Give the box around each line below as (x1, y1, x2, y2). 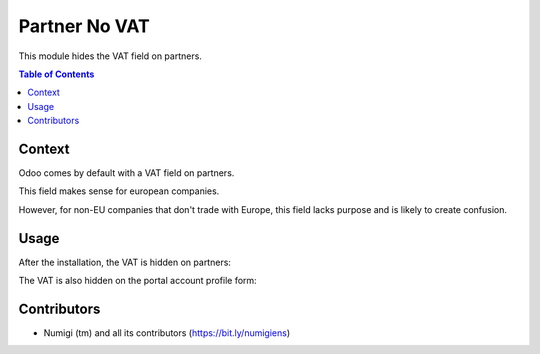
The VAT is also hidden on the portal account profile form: (18, 275, 257, 287)
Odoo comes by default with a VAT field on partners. (18, 167, 235, 179)
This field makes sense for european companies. (18, 185, 220, 197)
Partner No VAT (18, 15, 150, 37)
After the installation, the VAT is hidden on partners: (18, 256, 232, 268)
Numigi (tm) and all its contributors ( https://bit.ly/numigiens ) (43, 327, 291, 339)
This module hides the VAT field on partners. (18, 50, 202, 62)
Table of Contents (18, 68, 95, 80)
